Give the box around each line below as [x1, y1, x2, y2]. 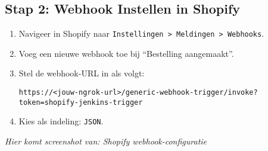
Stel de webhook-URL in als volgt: [18, 67, 145, 79]
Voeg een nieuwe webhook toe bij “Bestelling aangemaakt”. [18, 47, 234, 59]
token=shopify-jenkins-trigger [18, 98, 143, 107]
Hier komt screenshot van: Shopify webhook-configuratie [5, 135, 207, 147]
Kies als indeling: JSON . [18, 115, 104, 127]
